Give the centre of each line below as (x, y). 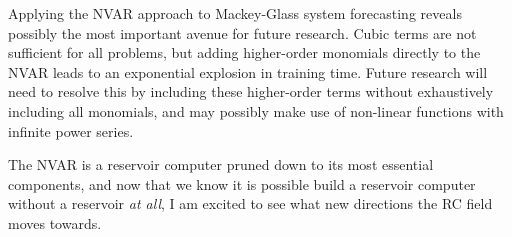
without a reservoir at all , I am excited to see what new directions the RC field (250, 203)
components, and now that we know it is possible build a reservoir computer (242, 183)
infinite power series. (71, 130)
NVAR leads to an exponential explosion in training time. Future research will (248, 71)
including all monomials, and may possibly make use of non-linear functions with (256, 110)
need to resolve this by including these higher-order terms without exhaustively (251, 91)
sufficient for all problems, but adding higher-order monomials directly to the (244, 52)
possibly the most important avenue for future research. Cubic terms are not (242, 32)
